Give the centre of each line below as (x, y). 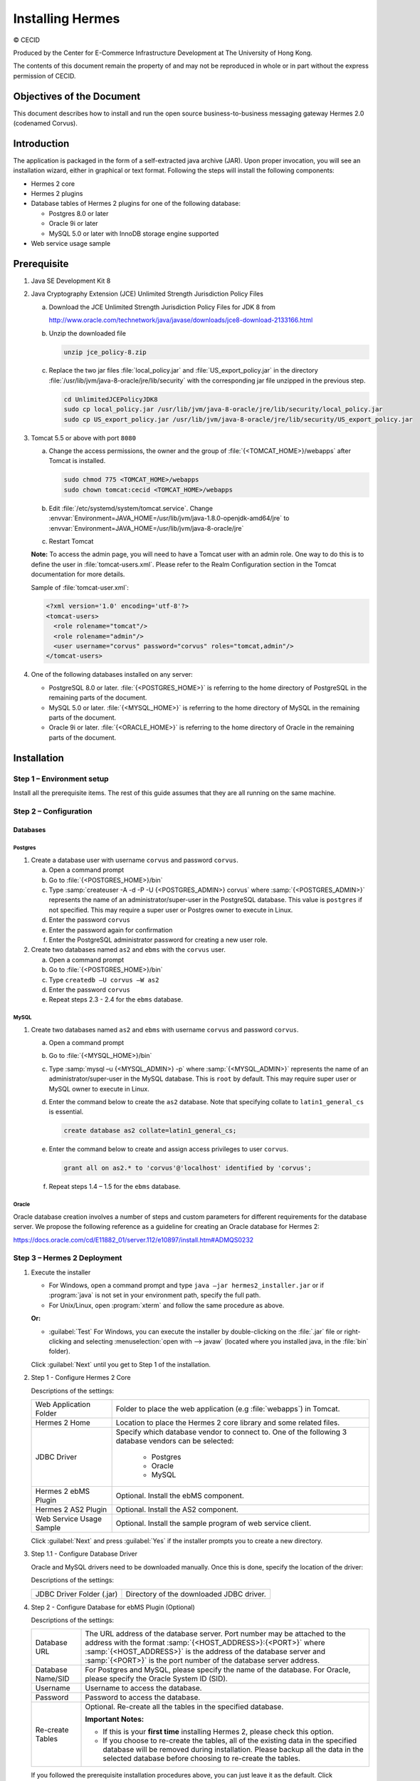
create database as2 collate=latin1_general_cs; (150, 1131)
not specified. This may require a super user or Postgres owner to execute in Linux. (171, 910)
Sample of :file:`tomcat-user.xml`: (80, 587)
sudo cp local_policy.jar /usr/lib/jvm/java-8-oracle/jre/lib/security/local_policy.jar (224, 409)
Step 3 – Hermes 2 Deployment (68, 1258)
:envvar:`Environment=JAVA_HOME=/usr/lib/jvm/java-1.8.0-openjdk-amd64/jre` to (169, 518)
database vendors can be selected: (175, 1440)
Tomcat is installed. (77, 461)
